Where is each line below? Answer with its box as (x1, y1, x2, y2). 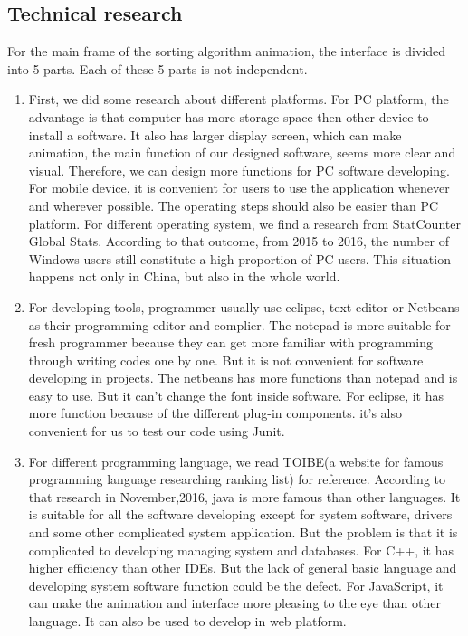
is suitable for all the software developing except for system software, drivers (28, 505, 453, 524)
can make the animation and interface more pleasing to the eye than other (28, 593, 441, 612)
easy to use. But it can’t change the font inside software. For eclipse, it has (28, 385, 444, 404)
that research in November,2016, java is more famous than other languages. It (28, 487, 461, 506)
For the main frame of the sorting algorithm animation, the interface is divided (7, 42, 445, 61)
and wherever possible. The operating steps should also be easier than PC (28, 195, 439, 214)
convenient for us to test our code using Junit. (28, 422, 285, 441)
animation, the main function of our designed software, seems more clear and (28, 143, 456, 162)
